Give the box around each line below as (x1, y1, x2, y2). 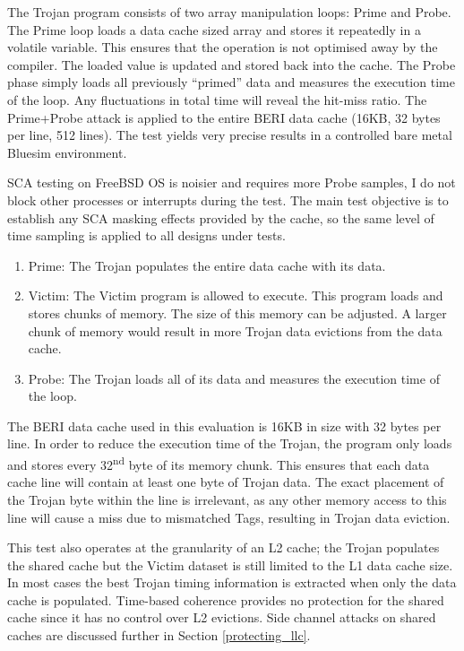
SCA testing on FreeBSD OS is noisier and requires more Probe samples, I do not (7, 173, 456, 192)
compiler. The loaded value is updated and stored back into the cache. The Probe (7, 55, 456, 74)
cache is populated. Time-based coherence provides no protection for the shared (7, 590, 444, 609)
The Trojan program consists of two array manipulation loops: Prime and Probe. (7, 3, 451, 21)
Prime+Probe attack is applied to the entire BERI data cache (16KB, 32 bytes (7, 108, 441, 126)
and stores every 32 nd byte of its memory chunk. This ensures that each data (7, 453, 430, 473)
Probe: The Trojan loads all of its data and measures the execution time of (28, 369, 440, 387)
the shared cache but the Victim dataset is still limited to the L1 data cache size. (7, 555, 453, 574)
